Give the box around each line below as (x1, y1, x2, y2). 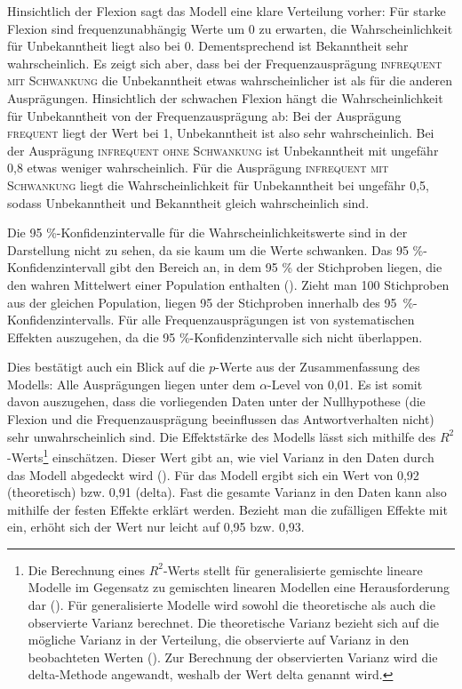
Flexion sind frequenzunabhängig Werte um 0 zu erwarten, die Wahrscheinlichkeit (7, 19, 453, 37)
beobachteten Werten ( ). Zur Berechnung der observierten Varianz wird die (28, 647, 438, 666)
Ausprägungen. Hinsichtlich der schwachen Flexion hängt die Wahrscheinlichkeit (7, 88, 443, 107)
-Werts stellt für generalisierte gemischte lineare (163, 560, 423, 579)
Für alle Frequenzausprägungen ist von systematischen (117, 310, 415, 329)
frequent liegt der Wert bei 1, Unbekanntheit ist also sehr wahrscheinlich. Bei (7, 124, 434, 142)
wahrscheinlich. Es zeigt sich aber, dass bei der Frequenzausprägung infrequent (7, 53, 442, 72)
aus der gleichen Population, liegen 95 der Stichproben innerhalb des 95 (7, 292, 397, 311)
